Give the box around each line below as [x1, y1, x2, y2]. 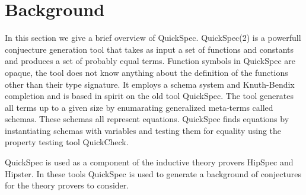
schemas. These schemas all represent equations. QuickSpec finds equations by [5, 113, 289, 125]
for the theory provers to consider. [5, 179, 129, 191]
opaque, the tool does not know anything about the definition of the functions [5, 66, 288, 78]
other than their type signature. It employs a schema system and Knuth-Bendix [5, 78, 295, 90]
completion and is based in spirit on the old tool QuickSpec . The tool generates [5, 89, 294, 102]
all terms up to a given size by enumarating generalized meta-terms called [5, 101, 273, 113]
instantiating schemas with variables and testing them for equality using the [5, 124, 282, 136]
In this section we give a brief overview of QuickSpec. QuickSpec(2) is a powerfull [5, 31, 301, 44]
